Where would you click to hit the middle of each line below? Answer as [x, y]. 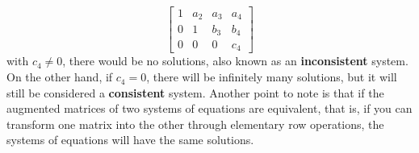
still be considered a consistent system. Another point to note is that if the [195, 92]
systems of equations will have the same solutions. [130, 140]
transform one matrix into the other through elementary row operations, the [195, 124]
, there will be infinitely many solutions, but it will [272, 77]
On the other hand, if [60, 77]
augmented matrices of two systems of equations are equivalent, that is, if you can [209, 108]
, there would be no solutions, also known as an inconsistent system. [235, 61]
